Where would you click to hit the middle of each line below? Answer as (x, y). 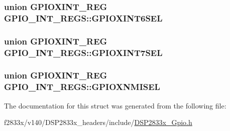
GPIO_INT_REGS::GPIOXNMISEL (82, 87)
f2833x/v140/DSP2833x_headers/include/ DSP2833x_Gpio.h (98, 122)
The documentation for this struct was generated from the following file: (115, 105)
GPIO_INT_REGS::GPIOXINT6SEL (83, 18)
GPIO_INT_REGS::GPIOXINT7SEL (83, 52)
